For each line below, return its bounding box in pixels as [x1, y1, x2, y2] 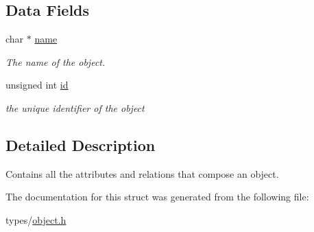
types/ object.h [5, 212, 67, 227]
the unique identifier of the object [5, 100, 145, 115]
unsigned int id [5, 78, 69, 92]
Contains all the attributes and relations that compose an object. [5, 166, 279, 181]
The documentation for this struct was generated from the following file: [5, 189, 309, 204]
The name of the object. [5, 54, 106, 69]
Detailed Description [5, 134, 156, 155]
